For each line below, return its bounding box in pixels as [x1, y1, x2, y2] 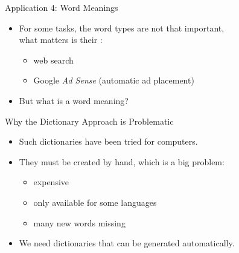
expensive [33, 176, 69, 188]
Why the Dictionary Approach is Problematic [5, 114, 174, 127]
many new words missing [33, 216, 126, 229]
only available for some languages [33, 195, 157, 208]
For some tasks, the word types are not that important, [19, 21, 225, 34]
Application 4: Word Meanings [5, 1, 118, 13]
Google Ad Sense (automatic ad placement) [33, 74, 194, 87]
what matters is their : [19, 33, 103, 46]
